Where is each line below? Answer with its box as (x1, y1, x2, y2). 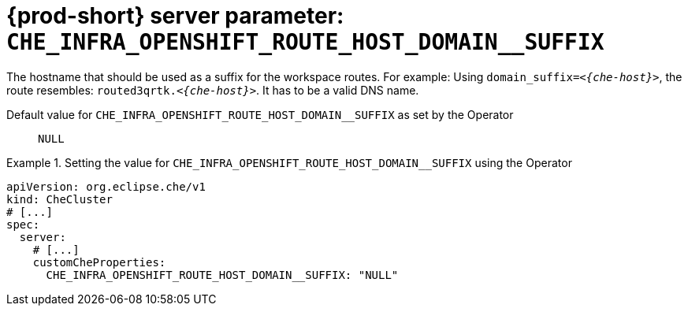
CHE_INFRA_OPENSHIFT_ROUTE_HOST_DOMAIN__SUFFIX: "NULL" (46, 268, 399, 281)
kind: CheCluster (6, 192, 113, 206)
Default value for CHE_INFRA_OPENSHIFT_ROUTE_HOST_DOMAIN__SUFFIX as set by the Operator (6, 107, 514, 121)
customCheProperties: (32, 255, 166, 269)
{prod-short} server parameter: (6, 2, 344, 29)
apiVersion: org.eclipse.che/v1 (6, 180, 206, 193)
